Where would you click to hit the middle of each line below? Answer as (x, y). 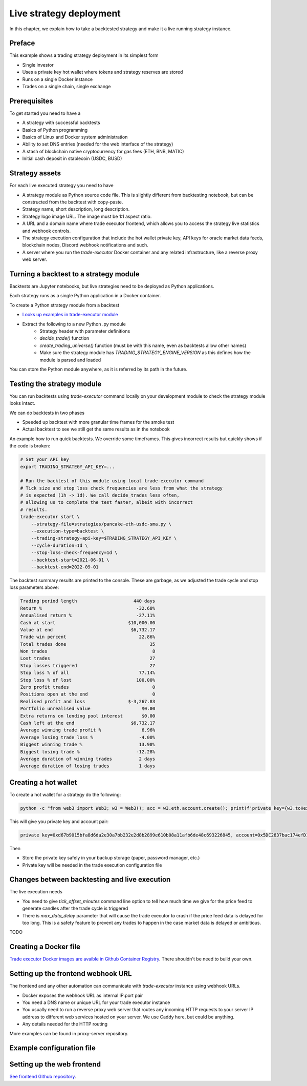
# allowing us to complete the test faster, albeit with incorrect (107, 503)
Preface (22, 43)
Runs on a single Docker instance (58, 79)
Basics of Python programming (55, 130)
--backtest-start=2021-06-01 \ (70, 560)
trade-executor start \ (50, 517)
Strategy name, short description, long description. (76, 209)
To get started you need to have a (45, 113)
